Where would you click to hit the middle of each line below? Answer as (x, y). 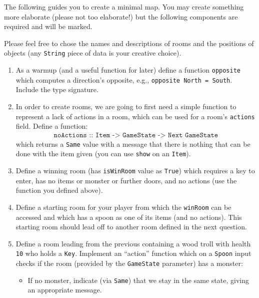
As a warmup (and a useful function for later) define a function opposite (128, 70)
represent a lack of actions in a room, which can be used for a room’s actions (135, 116)
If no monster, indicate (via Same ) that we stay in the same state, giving (138, 280)
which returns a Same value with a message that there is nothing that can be (133, 143)
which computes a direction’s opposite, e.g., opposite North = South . (124, 79)
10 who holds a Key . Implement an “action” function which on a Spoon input (133, 253)
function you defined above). (59, 190)
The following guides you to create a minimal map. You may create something (124, 7)
